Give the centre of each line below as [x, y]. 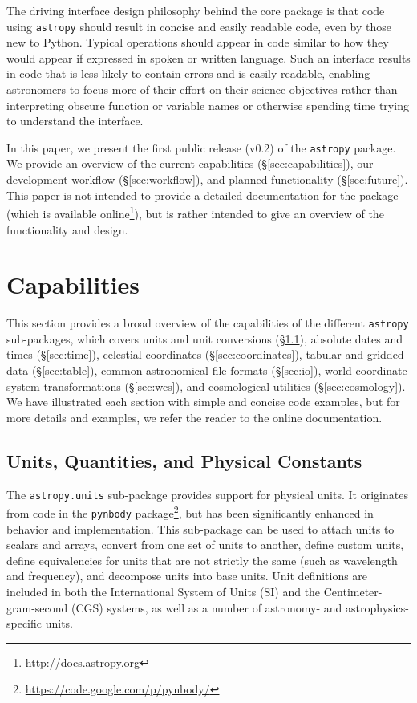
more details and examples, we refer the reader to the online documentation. [194, 417]
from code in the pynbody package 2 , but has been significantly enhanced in [190, 512]
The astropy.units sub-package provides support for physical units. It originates [207, 494]
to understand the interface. [75, 121]
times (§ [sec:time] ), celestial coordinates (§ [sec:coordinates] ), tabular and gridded [205, 354]
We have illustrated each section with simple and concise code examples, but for [203, 402]
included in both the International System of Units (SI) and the [164, 591]
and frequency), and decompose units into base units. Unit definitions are [187, 576]
